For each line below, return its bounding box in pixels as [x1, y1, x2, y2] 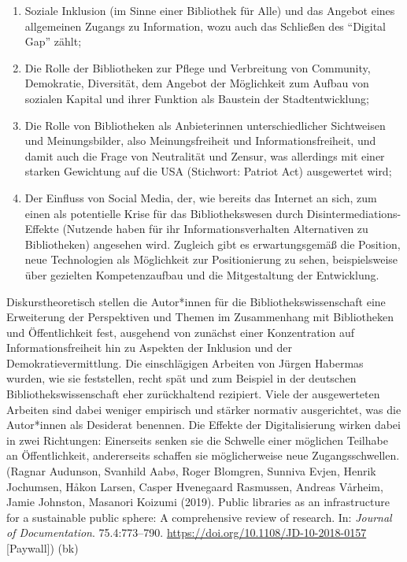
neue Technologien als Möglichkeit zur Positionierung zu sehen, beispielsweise [24, 251, 398, 268]
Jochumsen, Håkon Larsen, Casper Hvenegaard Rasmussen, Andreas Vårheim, [6, 478, 383, 494]
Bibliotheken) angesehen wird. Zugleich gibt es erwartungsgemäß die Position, [24, 235, 401, 252]
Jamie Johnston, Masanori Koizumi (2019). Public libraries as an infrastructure [6, 494, 390, 510]
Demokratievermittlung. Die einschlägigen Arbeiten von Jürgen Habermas [6, 354, 364, 371]
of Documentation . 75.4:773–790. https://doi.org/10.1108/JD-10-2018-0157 [6, 524, 367, 541]
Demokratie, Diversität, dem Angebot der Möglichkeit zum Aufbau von [24, 75, 369, 91]
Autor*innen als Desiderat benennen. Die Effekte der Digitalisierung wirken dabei [6, 416, 401, 433]
